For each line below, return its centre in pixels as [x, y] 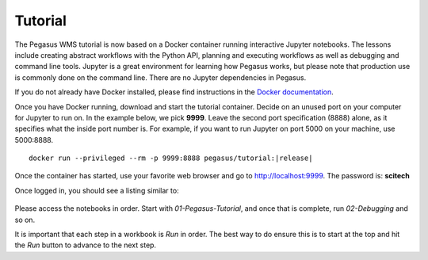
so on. [25, 220]
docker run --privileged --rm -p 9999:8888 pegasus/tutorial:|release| [171, 158]
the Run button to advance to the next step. [86, 245]
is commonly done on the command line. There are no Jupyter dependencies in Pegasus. [160, 77]
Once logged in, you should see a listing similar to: [97, 190]
